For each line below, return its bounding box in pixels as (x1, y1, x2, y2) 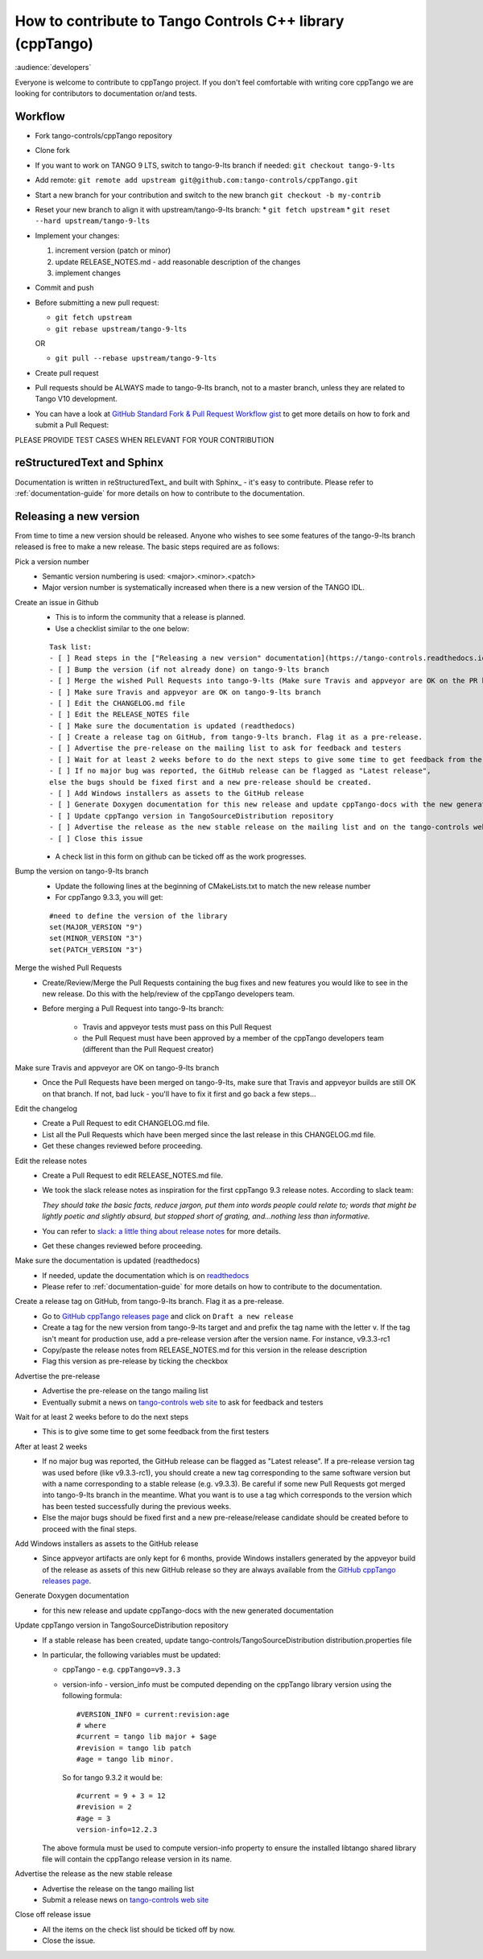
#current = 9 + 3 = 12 (76, 1791, 167, 1800)
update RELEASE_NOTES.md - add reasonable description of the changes (55, 257, 301, 266)
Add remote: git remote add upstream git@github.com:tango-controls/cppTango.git (35, 175, 358, 185)
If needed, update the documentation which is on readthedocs (42, 1270, 250, 1280)
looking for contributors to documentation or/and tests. (14, 89, 197, 98)
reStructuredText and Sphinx (14, 456, 164, 470)
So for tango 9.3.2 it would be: (62, 1772, 163, 1782)
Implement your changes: (35, 230, 120, 241)
